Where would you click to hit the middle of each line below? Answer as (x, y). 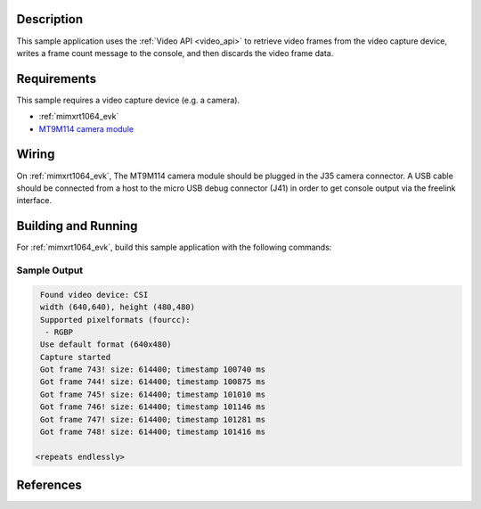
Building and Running (77, 226)
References (49, 485)
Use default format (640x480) (106, 345)
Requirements (57, 79)
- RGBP (59, 332)
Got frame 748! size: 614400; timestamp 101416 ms (153, 432)
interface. (34, 201)
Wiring (36, 155)
